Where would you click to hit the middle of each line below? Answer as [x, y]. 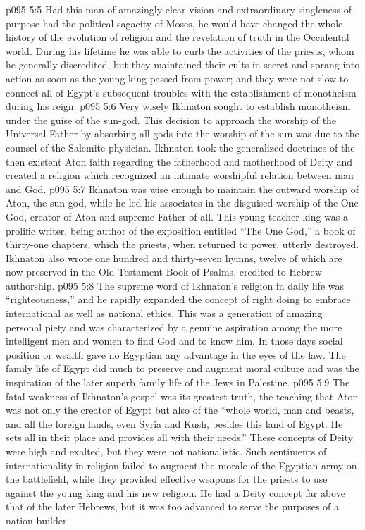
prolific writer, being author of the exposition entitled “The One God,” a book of [181, 230]
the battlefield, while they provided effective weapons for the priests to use [167, 479]
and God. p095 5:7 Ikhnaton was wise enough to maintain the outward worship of [182, 189]
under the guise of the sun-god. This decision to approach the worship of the [171, 119]
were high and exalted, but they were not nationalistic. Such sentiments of [166, 451]
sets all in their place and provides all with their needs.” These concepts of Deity [180, 437]
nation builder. [38, 520]
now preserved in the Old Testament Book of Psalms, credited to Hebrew [164, 272]
